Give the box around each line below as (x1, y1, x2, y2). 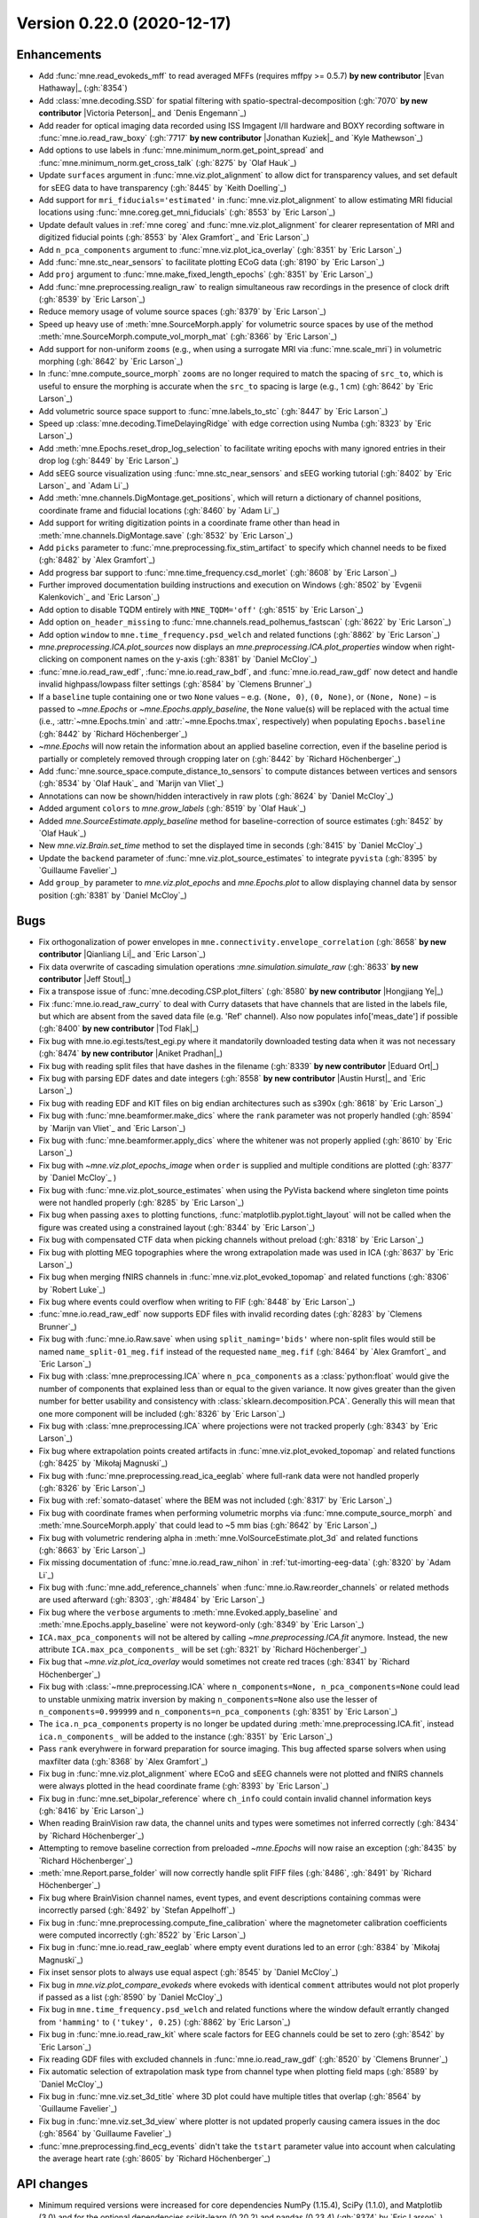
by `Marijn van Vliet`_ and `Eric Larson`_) (38, 1122, 186, 1133)
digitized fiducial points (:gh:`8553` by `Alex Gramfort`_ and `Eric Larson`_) (38, 232, 310, 243)
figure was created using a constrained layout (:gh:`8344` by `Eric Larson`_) (38, 1222, 316, 1232)
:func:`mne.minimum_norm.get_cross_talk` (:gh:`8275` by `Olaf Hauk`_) (38, 157, 297, 168)
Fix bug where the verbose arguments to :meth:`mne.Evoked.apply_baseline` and (38, 1607, 338, 1617)
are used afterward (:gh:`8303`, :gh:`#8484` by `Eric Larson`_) (38, 1594, 265, 1605)
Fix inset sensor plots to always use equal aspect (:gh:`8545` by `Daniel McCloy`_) (38, 1967, 339, 1978)
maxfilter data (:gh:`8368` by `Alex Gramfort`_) (38, 1756, 208, 1766)
